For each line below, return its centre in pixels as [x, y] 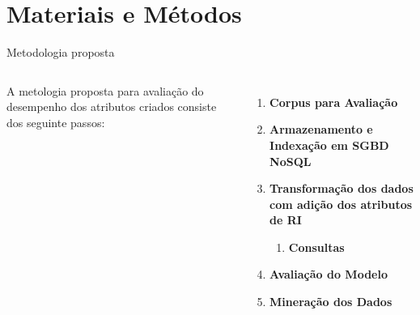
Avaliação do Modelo [329, 274]
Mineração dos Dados [331, 302]
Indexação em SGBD [329, 145]
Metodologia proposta [61, 52]
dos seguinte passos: [56, 122]
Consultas [316, 247]
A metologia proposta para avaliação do [105, 90]
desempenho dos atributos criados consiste [112, 106]
